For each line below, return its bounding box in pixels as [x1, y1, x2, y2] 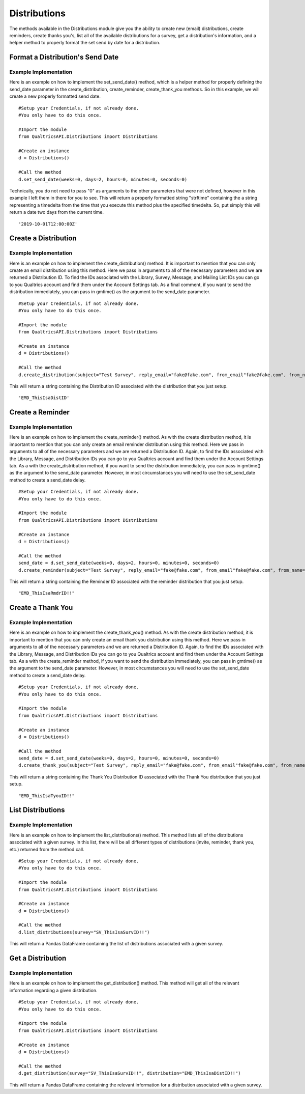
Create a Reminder [9, 408, 70, 417]
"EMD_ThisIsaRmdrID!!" [18, 591, 75, 596]
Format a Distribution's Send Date [9, 53, 119, 62]
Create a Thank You [9, 603, 73, 612]
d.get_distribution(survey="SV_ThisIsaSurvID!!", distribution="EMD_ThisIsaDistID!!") [18, 1071, 241, 1076]
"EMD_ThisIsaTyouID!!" [18, 793, 75, 799]
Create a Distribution [9, 234, 77, 243]
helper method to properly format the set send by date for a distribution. [9, 40, 161, 46]
